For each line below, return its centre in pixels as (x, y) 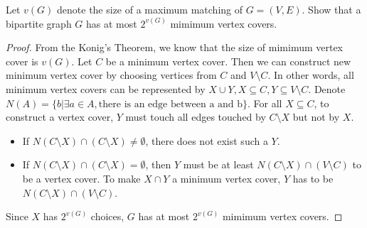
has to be (313, 178)
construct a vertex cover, (60, 117)
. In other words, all (311, 75)
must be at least (218, 164)
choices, (107, 216)
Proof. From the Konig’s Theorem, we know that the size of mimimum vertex (175, 47)
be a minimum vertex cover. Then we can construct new (228, 61)
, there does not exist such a (207, 140)
